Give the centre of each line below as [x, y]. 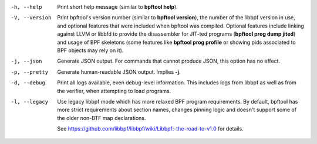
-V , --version [31, 18]
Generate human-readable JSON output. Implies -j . [119, 72]
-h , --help [26, 7]
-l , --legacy [30, 102]
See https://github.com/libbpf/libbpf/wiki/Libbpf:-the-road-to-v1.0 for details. [150, 129]
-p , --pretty [30, 72]
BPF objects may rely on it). [90, 50]
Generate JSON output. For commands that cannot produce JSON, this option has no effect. [169, 61]
